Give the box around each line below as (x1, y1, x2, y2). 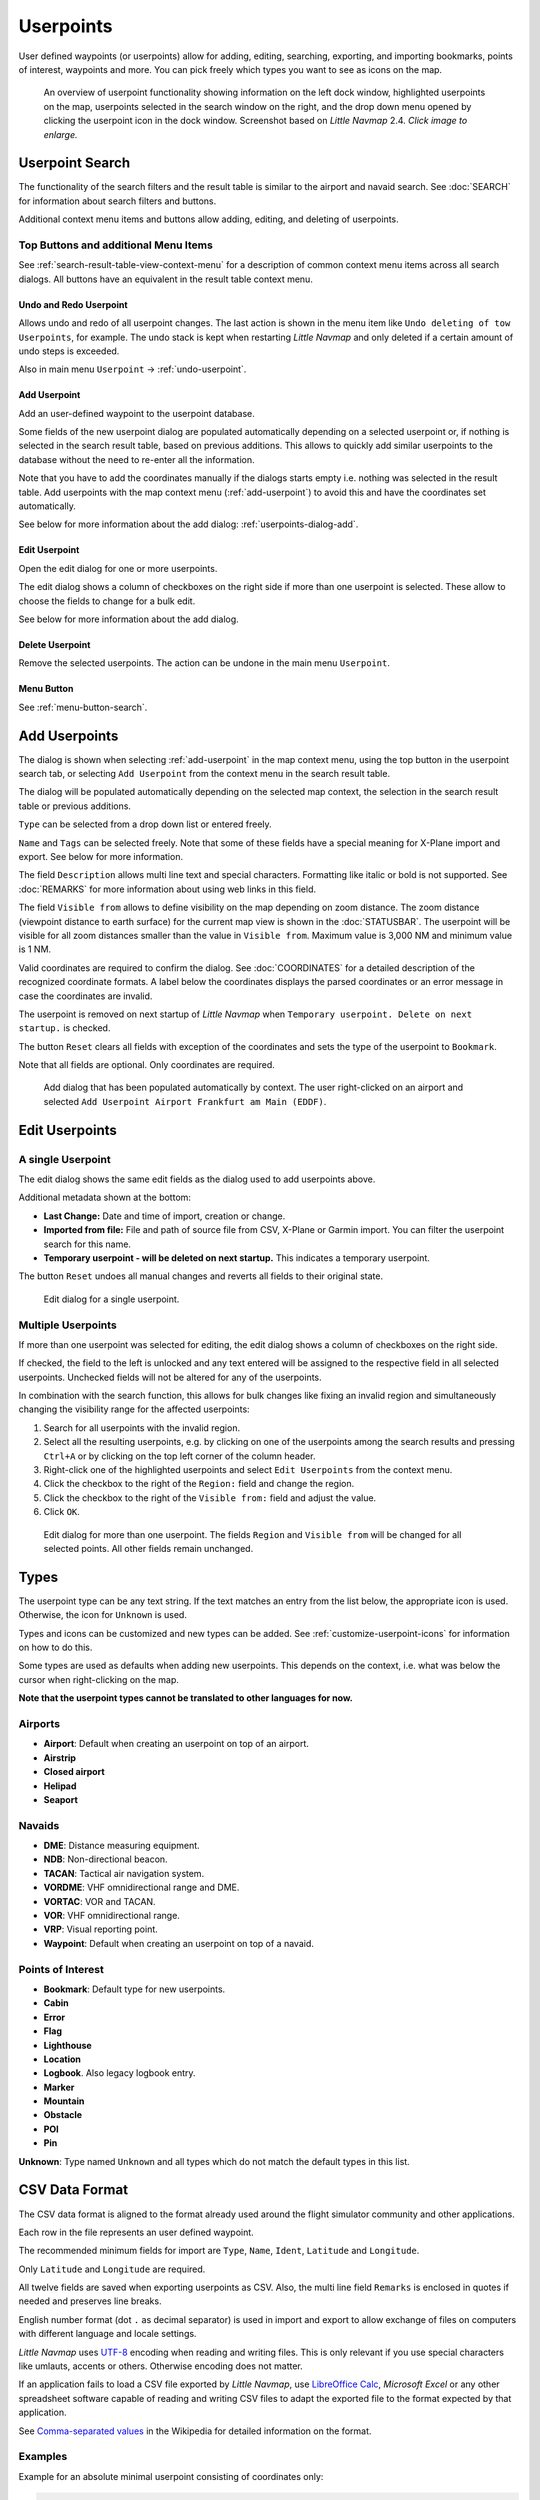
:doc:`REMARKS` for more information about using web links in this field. (18, 883, 317, 895)
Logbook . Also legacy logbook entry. (43, 2067, 196, 2079)
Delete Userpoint (18, 638, 91, 650)
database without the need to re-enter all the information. (18, 453, 255, 465)
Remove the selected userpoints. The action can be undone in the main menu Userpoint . (18, 657, 390, 669)
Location (43, 2053, 82, 2065)
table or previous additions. (18, 800, 132, 812)
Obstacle (43, 2109, 83, 2121)
